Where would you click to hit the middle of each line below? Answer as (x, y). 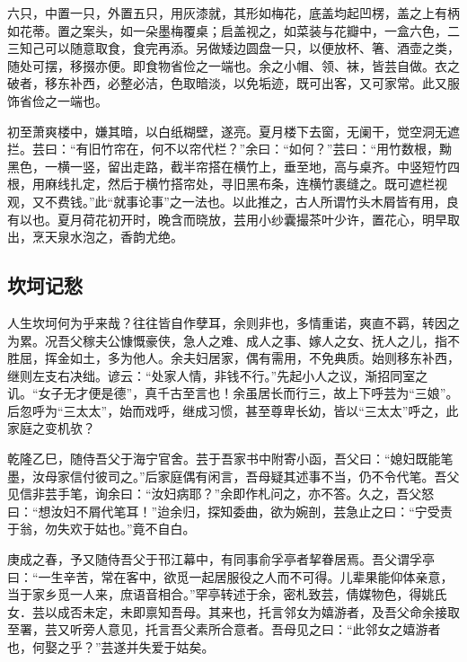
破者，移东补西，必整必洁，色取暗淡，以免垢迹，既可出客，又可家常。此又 (227, 83)
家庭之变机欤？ (51, 428)
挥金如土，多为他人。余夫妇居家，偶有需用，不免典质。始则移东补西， (252, 358)
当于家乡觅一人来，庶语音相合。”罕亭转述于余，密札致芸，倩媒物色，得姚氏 (227, 594)
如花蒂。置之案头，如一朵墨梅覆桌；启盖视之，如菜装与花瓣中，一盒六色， (227, 30)
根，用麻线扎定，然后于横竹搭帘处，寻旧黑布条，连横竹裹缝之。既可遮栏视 (227, 184)
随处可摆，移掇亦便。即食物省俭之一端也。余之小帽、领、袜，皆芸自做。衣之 (233, 65)
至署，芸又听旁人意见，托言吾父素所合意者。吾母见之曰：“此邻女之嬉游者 (224, 629)
